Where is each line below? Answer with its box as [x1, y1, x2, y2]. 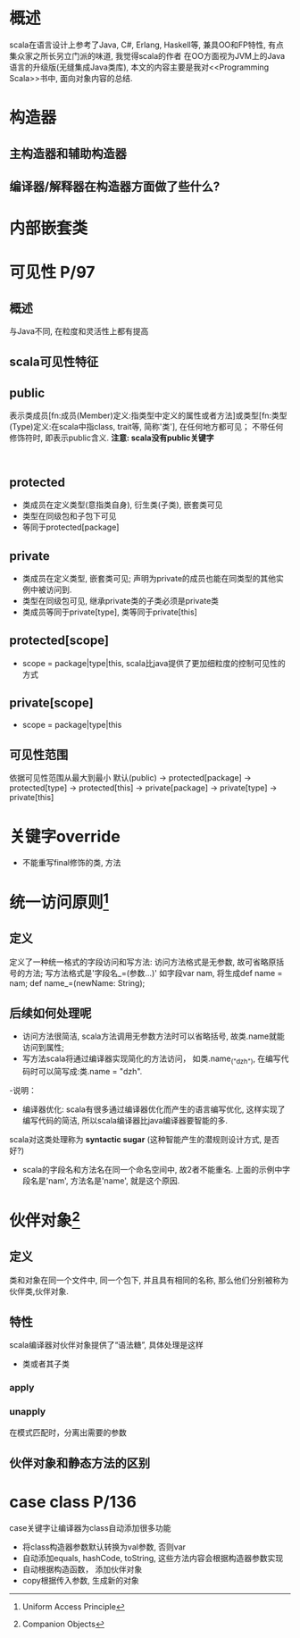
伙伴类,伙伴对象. [9, 1285, 70, 1296]
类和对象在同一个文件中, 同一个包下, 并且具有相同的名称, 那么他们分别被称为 [9, 1274, 288, 1285]
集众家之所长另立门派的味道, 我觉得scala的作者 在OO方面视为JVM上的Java [9, 50, 286, 61]
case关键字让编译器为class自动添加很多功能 [9, 1522, 171, 1533]
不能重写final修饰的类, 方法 [21, 857, 121, 868]
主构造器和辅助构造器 [9, 146, 127, 161]
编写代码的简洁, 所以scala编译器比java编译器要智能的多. [21, 1116, 229, 1126]
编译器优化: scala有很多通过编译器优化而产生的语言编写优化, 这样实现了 [21, 1104, 286, 1115]
